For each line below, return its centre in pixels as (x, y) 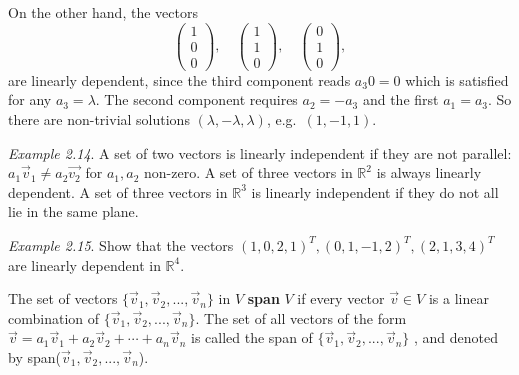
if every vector (341, 298)
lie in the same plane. (73, 211)
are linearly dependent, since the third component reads (179, 79)
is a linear (458, 298)
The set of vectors (63, 298)
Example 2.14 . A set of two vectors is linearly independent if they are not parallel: (260, 152)
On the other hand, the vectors (103, 12)
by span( (34, 356)
